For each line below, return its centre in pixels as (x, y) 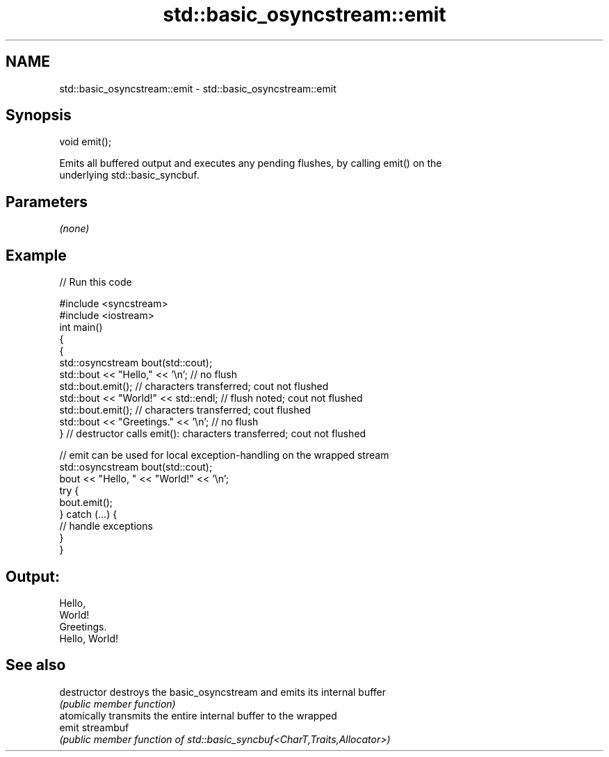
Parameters (47, 202)
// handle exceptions (106, 526)
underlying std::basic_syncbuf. (129, 175)
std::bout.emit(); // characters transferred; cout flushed (185, 410)
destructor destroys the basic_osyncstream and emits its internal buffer (223, 692)
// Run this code (96, 282)
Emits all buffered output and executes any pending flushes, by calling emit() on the (251, 163)
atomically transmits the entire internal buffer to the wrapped (198, 715)
